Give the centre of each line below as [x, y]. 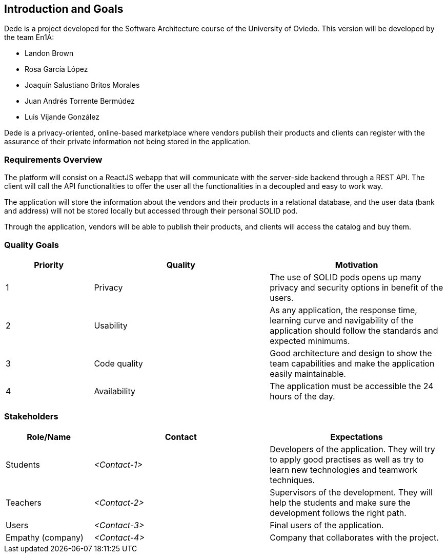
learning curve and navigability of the [342, 320]
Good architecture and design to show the [351, 353]
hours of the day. [302, 396]
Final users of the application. [327, 525]
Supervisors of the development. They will [351, 492]
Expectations [357, 437]
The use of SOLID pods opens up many [346, 277]
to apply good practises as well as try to [347, 459]
